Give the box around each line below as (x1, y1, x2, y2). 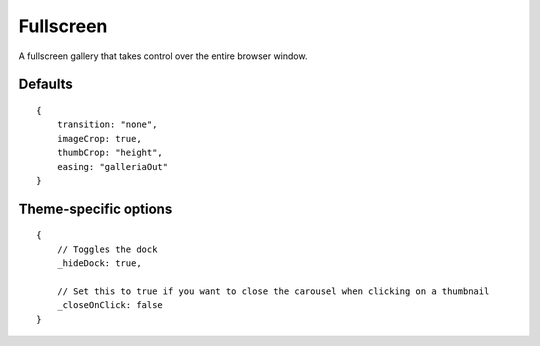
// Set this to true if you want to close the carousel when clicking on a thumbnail (56, 285, 490, 297)
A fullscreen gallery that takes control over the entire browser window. (18, 50, 308, 62)
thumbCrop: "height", (56, 147, 164, 159)
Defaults (18, 76, 74, 93)
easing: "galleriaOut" (56, 161, 169, 172)
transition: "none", (56, 119, 158, 130)
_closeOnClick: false (56, 300, 164, 311)
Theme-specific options (18, 200, 173, 217)
